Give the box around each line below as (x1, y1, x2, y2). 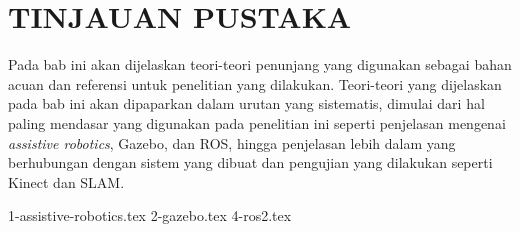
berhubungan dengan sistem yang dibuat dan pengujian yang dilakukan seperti (8, 152, 493, 173)
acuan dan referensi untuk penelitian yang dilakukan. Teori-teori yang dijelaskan (8, 73, 502, 94)
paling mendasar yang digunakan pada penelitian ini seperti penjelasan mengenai (8, 112, 506, 133)
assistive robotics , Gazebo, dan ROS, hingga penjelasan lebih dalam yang (8, 132, 456, 153)
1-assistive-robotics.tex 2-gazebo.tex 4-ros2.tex (8, 205, 292, 226)
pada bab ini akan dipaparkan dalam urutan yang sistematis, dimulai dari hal (8, 93, 485, 114)
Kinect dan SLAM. (8, 171, 125, 192)
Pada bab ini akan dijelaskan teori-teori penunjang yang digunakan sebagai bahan (8, 54, 512, 75)
